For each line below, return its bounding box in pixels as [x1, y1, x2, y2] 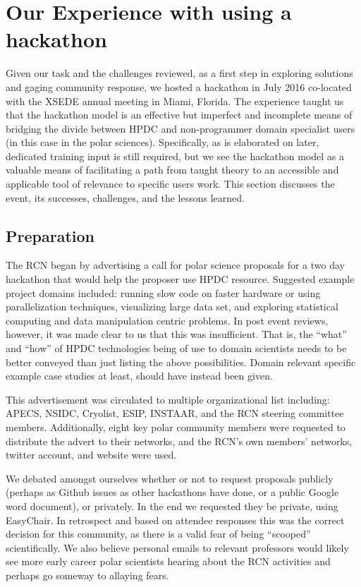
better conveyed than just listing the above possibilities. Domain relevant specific [6, 354, 356, 369]
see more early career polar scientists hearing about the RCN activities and [6, 554, 331, 569]
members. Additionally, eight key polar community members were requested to [6, 419, 345, 434]
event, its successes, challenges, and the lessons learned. [6, 190, 245, 205]
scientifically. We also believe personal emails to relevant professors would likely [6, 540, 349, 555]
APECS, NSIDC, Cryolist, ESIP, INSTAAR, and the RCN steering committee [6, 406, 344, 420]
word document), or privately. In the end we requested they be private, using [6, 498, 338, 513]
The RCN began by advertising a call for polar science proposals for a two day [6, 258, 345, 272]
